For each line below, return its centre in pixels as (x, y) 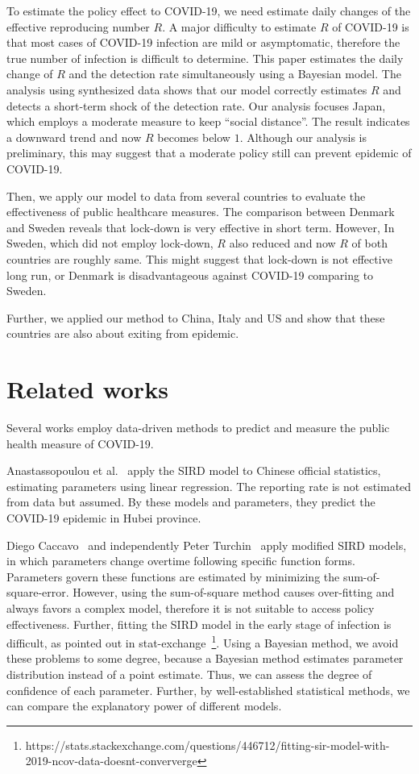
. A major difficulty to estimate (239, 26)
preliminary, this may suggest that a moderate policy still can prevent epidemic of (209, 153)
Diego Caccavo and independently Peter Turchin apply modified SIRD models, (207, 545)
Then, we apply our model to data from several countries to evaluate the (186, 196)
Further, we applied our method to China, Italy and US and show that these (196, 317)
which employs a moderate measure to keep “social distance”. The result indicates (208, 121)
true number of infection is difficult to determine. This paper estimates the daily (205, 58)
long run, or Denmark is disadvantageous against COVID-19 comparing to (190, 275)
